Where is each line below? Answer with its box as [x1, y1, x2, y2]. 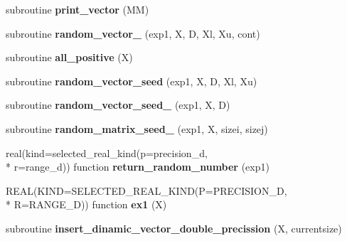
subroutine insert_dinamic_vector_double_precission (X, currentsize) [6, 220, 342, 235]
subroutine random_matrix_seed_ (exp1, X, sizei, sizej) [6, 121, 268, 136]
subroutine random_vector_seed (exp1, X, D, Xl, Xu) [6, 73, 257, 88]
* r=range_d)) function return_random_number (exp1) [6, 159, 269, 174]
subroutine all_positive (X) [6, 50, 133, 65]
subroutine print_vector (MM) [6, 2, 149, 16]
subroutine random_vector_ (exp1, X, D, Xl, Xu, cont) [6, 26, 260, 41]
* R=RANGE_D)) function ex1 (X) [6, 197, 167, 212]
